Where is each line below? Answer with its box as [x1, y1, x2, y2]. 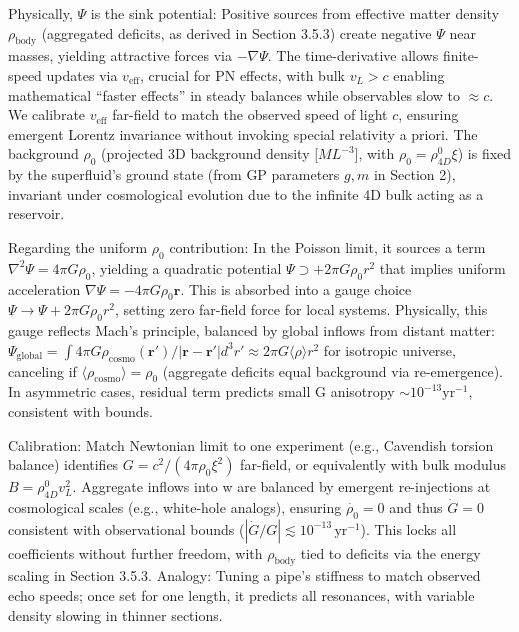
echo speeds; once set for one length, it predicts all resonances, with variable [8, 585, 475, 606]
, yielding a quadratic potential [91, 257, 282, 278]
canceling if [8, 360, 77, 381]
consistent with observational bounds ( [8, 518, 245, 539]
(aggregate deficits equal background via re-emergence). [162, 360, 503, 381]
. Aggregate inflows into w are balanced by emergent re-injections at [72, 476, 491, 497]
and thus [389, 496, 443, 517]
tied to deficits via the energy [300, 542, 481, 563]
